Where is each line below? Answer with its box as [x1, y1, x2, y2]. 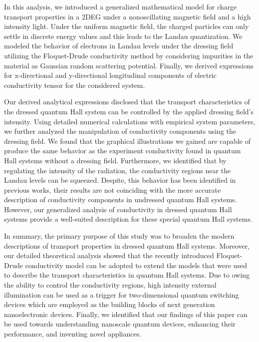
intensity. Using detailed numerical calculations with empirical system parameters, [4, 116, 256, 126]
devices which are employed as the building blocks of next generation [4, 299, 215, 310]
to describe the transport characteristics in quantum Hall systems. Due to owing [4, 270, 250, 280]
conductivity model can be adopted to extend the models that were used [25, 260, 247, 270]
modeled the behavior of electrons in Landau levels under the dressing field [4, 40, 234, 51]
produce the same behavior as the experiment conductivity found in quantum [4, 145, 241, 156]
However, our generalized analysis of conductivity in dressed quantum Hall [4, 204, 232, 214]
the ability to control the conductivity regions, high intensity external [4, 280, 217, 290]
